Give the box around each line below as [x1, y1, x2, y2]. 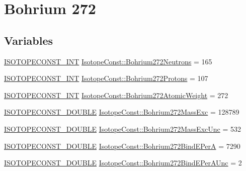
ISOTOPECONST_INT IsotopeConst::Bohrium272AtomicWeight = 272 [4, 90, 228, 100]
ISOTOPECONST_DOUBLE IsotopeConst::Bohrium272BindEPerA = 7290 [4, 140, 240, 151]
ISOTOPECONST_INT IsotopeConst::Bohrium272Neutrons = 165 [4, 56, 212, 66]
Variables [4, 32, 53, 48]
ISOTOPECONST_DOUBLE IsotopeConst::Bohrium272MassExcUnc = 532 [4, 123, 241, 134]
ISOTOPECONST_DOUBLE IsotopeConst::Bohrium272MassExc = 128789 [4, 107, 239, 117]
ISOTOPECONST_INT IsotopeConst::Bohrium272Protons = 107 [4, 73, 208, 83]
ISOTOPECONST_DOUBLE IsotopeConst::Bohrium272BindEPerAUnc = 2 [4, 157, 242, 168]
